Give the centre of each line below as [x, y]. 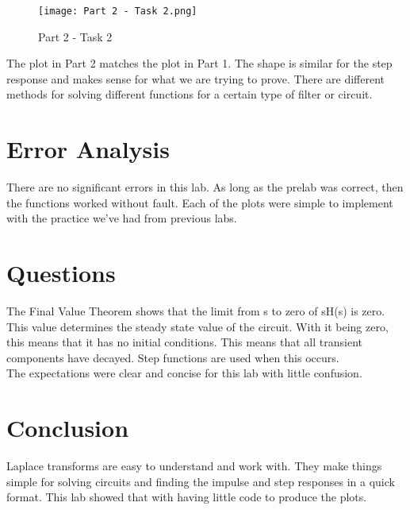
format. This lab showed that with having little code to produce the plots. [187, 497]
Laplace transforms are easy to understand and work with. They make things [194, 466]
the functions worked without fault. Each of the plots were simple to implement [200, 202]
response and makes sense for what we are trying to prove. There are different [196, 78]
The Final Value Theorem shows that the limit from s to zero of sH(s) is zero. [196, 311]
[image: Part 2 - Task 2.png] [118, 11]
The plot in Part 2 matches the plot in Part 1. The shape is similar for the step [199, 63]
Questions [61, 273]
